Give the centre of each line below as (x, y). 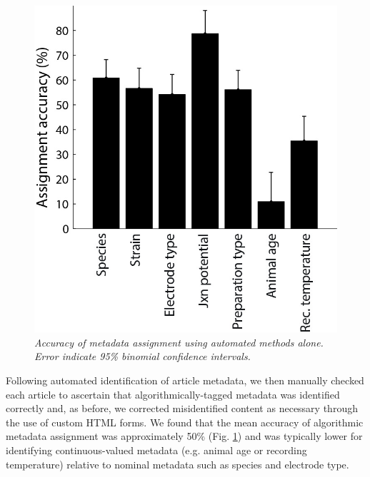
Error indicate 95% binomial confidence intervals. (142, 356)
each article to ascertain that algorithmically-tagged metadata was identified (173, 394)
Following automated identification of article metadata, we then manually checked (185, 380)
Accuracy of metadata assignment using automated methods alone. (179, 342)
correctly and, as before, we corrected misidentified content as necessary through (182, 408)
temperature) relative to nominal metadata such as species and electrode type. (177, 464)
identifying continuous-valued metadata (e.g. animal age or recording (156, 450)
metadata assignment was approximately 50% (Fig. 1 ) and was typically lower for (184, 436)
